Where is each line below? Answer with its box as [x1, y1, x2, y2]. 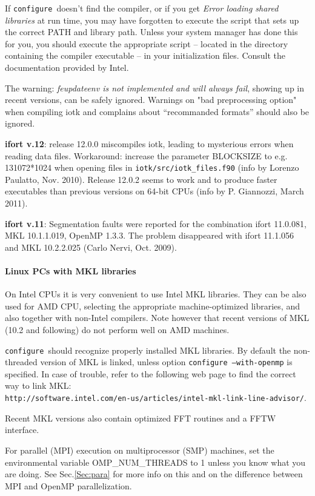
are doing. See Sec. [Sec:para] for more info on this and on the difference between [5, 468, 303, 480]
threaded [5, 355, 38, 368]
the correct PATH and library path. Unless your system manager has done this [5, 25, 298, 38]
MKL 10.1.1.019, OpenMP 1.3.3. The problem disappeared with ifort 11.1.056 [5, 229, 294, 242]
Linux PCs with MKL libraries [5, 265, 136, 277]
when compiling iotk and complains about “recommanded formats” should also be [5, 105, 310, 117]
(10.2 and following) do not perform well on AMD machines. [5, 323, 230, 336]
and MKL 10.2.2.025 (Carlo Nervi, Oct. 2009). [5, 240, 177, 253]
